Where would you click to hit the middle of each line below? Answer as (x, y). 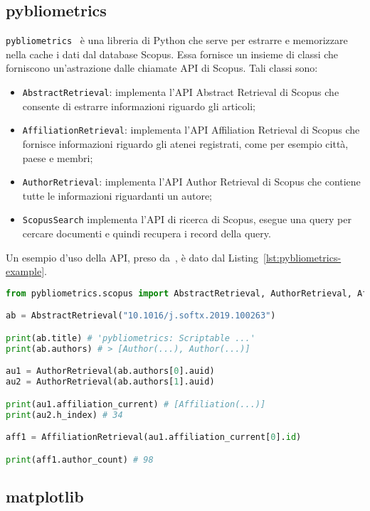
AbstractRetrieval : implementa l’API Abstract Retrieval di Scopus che (181, 92)
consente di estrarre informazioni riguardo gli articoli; (139, 106)
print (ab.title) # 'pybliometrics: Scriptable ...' (131, 338)
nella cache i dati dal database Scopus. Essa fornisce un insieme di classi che (172, 54)
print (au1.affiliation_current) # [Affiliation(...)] (136, 404)
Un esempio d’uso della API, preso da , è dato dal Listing (132, 257)
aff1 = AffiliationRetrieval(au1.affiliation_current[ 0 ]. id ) (154, 437)
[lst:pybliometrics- (302, 257)
